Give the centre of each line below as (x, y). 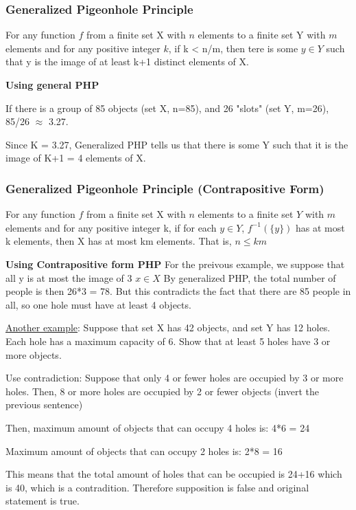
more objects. (34, 354)
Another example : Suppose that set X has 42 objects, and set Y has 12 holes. (168, 328)
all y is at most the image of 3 (69, 277)
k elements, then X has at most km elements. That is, (119, 241)
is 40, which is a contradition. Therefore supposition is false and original (157, 487)
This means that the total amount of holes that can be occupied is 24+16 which (174, 474)
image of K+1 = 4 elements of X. (76, 158)
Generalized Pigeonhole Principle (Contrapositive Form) (165, 188)
